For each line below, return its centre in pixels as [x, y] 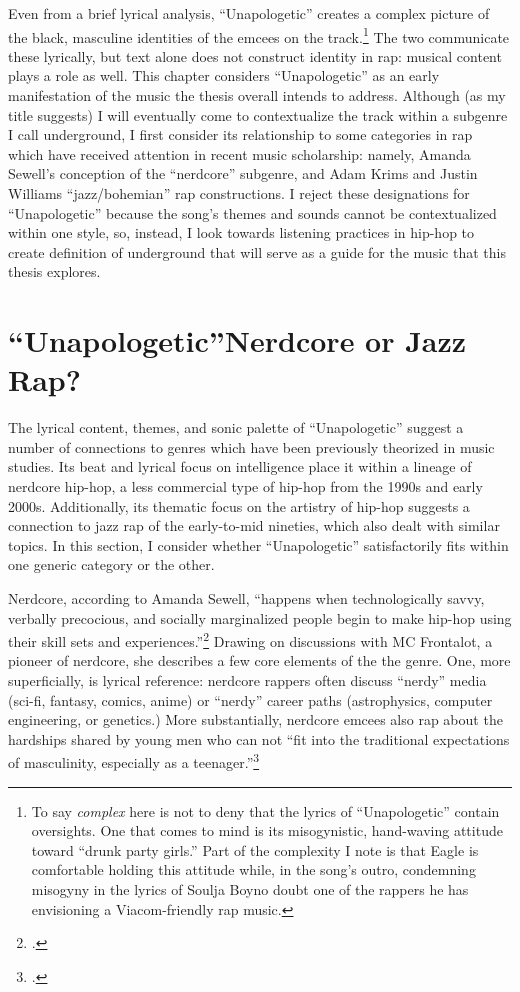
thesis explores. [54, 271]
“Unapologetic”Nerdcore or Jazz [237, 340]
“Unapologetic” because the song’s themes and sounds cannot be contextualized [252, 212]
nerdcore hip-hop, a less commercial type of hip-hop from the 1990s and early [245, 486]
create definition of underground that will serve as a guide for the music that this [257, 251]
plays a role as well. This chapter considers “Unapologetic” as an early [224, 75]
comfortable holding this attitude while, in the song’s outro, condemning [253, 869]
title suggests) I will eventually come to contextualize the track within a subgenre [258, 114]
